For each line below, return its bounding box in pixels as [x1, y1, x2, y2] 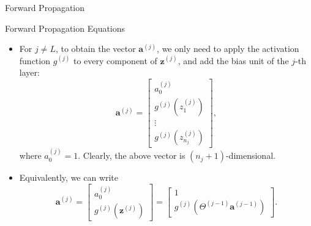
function [19, 54, 50, 67]
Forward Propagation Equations [5, 21, 126, 34]
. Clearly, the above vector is [78, 149, 185, 162]
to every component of [73, 54, 157, 67]
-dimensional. [225, 149, 275, 162]
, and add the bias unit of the [178, 54, 289, 67]
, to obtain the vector [55, 42, 136, 55]
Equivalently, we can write [19, 171, 119, 184]
